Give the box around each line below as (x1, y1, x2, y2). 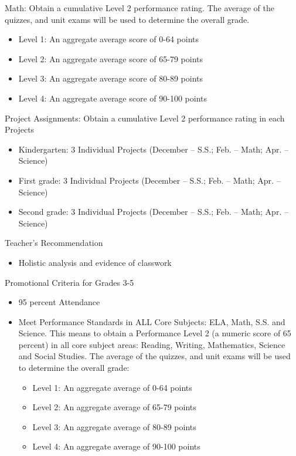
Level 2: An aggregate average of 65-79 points (32, 401, 196, 413)
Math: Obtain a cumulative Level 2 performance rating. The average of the (5, 2, 275, 13)
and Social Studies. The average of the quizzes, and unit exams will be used (18, 350, 291, 362)
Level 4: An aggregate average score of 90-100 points (18, 92, 207, 104)
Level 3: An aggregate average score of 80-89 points (18, 72, 203, 85)
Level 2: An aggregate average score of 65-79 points (18, 52, 203, 65)
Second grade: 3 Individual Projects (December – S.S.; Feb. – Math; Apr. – (18, 205, 288, 218)
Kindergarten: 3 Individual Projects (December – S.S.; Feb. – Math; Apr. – (18, 143, 288, 155)
